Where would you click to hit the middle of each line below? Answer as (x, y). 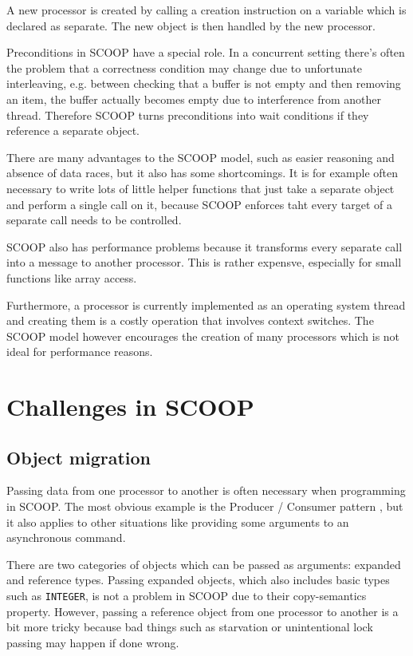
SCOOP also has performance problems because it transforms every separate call (205, 246)
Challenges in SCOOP (130, 407)
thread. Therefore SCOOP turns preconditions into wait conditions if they (188, 115)
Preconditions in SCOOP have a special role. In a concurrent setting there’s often (206, 52)
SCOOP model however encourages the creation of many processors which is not (203, 336)
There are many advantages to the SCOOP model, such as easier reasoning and (201, 157)
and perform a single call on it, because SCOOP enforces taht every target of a (199, 204)
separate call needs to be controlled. (94, 220)
